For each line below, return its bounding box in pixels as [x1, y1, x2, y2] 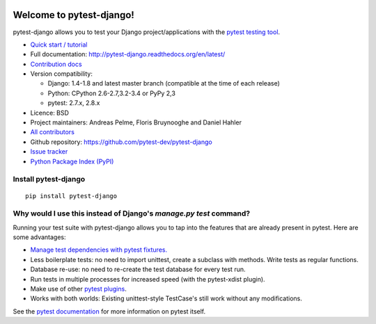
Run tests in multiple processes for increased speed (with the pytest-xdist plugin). [30, 275, 265, 283]
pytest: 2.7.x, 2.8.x [47, 99, 100, 107]
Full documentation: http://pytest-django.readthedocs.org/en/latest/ [30, 50, 226, 58]
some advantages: [13, 233, 66, 241]
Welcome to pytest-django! [13, 9, 135, 21]
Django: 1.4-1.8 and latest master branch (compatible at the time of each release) [47, 79, 280, 88]
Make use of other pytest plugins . [30, 285, 127, 293]
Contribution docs [30, 60, 83, 68]
